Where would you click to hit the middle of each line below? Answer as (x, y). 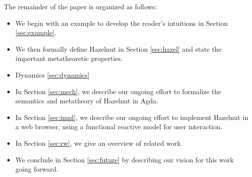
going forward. (37, 169)
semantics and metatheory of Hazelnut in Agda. (87, 101)
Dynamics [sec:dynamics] (52, 74)
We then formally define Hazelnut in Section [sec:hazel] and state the (118, 49)
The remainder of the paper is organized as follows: (80, 6)
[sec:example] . (36, 32)
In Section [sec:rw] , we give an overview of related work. (99, 143)
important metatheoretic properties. (69, 58)
